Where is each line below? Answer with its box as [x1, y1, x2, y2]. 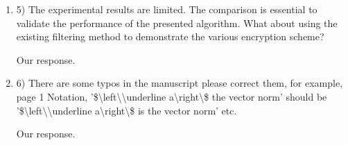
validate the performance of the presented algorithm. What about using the [16, 15, 338, 30]
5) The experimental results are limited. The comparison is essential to [16, 2, 317, 16]
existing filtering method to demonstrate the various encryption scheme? [16, 29, 324, 44]
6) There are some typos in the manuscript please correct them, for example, [16, 76, 343, 90]
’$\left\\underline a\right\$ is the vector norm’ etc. [16, 103, 237, 117]
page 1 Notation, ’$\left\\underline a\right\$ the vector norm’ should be [16, 89, 327, 103]
